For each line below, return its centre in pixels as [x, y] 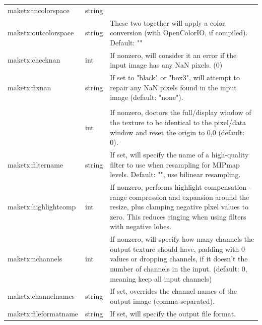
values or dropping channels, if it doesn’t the [179, 259]
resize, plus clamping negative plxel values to [179, 207]
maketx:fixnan [29, 87]
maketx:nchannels [35, 259]
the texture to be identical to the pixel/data [178, 122]
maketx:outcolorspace [41, 33]
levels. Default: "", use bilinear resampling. [175, 174]
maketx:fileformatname [43, 313]
